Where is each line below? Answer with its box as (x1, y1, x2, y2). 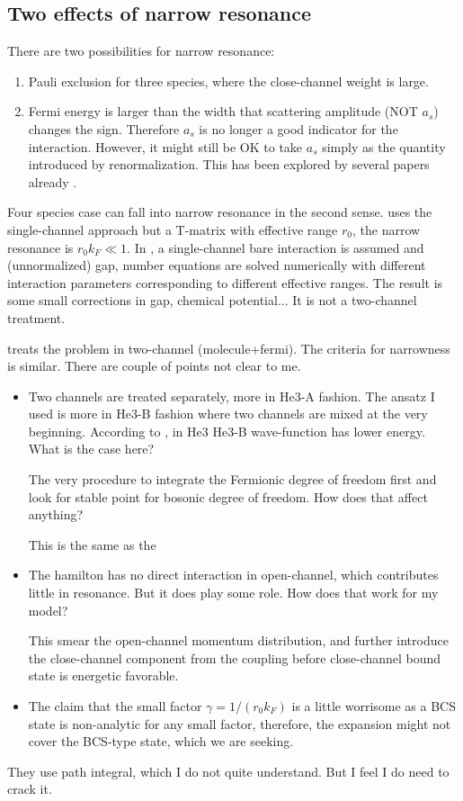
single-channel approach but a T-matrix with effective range (7, 220, 338, 238)
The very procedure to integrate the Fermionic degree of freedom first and (28, 470, 437, 489)
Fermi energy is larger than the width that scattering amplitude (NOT (28, 102, 418, 121)
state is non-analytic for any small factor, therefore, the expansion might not (28, 714, 451, 733)
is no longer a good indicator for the (199, 119, 398, 138)
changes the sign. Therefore (28, 119, 180, 138)
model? (28, 600, 68, 619)
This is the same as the (28, 535, 156, 553)
